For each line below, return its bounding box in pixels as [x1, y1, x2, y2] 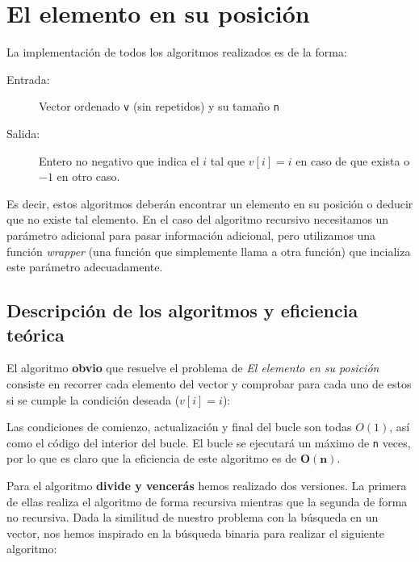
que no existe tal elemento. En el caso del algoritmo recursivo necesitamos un [6, 211, 389, 228]
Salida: [6, 124, 40, 141]
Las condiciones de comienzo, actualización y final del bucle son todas [6, 418, 352, 435]
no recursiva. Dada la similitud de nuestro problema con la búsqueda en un [6, 509, 379, 526]
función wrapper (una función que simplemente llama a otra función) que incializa [6, 242, 411, 259]
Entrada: [6, 70, 50, 87]
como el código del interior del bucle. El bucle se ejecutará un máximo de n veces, [6, 434, 411, 451]
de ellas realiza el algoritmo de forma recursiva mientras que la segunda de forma [6, 493, 408, 510]
